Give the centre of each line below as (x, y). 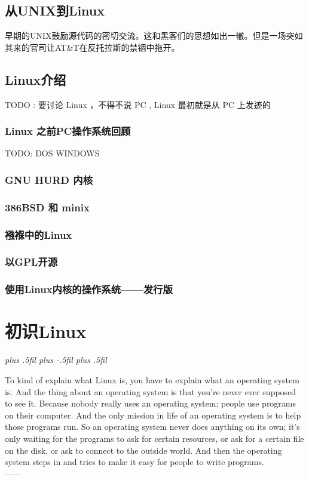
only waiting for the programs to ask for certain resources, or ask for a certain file (154, 438)
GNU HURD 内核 (49, 179)
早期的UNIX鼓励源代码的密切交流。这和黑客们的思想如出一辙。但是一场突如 (154, 36)
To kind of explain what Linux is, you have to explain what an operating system (152, 379)
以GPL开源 (31, 262)
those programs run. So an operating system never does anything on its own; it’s (152, 427)
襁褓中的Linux (39, 234)
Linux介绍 (36, 79)
